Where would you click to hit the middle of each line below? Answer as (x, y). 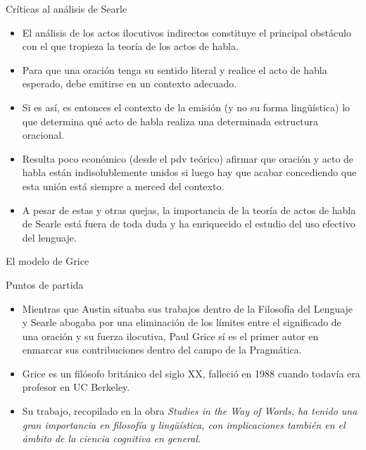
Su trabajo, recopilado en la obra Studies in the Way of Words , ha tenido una (190, 411)
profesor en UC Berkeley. (76, 387)
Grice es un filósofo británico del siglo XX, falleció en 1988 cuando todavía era (191, 373)
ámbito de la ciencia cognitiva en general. (112, 438)
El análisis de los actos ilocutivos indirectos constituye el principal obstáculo (187, 32)
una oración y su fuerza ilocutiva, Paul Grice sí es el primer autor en (170, 336)
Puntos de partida (45, 284)
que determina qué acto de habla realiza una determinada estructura (170, 121)
